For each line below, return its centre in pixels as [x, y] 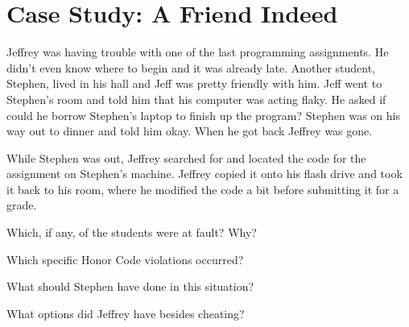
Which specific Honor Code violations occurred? [125, 259]
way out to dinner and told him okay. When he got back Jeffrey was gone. [190, 131]
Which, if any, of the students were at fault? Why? [132, 232]
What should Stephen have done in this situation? [130, 286]
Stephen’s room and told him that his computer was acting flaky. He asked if [196, 99]
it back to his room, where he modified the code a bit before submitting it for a [203, 189]
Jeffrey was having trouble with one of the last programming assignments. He [198, 52]
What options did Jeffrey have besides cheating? [126, 313]
